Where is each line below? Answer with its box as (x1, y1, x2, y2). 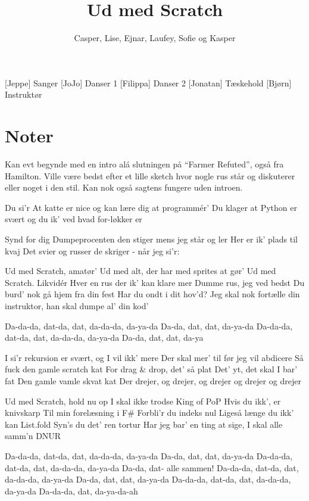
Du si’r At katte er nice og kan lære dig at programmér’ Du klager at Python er (5, 201, 297, 213)
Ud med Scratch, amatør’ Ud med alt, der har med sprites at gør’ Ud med (5, 264, 276, 277)
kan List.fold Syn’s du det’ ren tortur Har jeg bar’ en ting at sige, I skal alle (5, 418, 283, 430)
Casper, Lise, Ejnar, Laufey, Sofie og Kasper (74, 32, 236, 44)
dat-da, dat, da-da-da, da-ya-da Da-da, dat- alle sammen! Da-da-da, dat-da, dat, (5, 461, 299, 474)
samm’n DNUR (5, 430, 61, 442)
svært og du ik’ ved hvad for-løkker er (5, 213, 142, 225)
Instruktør (5, 88, 42, 101)
